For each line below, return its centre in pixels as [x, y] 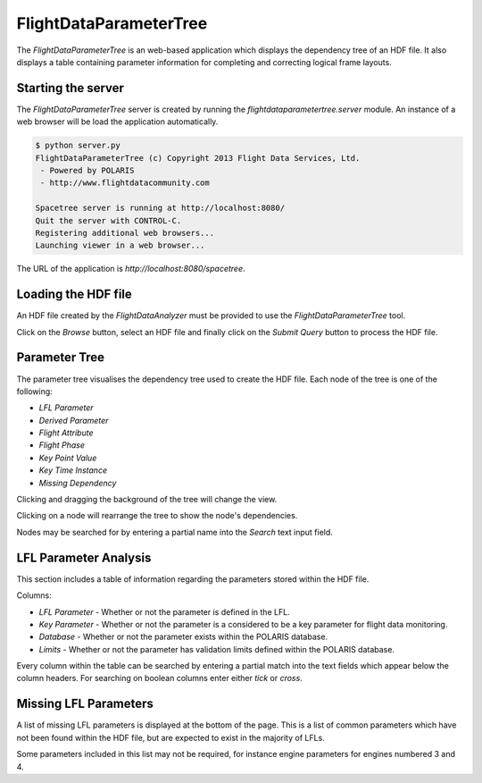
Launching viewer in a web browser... [120, 245]
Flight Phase [62, 445]
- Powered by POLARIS [87, 170]
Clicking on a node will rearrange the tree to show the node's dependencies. [157, 516]
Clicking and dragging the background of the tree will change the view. [147, 500]
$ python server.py [78, 146]
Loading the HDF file [75, 295]
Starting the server [71, 88]
